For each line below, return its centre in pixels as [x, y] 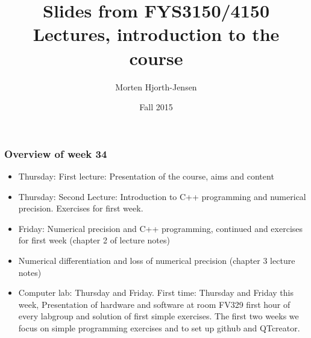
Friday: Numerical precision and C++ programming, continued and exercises [161, 228]
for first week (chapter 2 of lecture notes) [94, 240]
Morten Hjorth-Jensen [156, 86]
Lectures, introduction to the [156, 34]
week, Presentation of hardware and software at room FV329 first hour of [154, 304]
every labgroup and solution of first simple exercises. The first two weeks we [159, 316]
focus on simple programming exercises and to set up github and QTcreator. [159, 327]
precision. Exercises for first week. [81, 208]
